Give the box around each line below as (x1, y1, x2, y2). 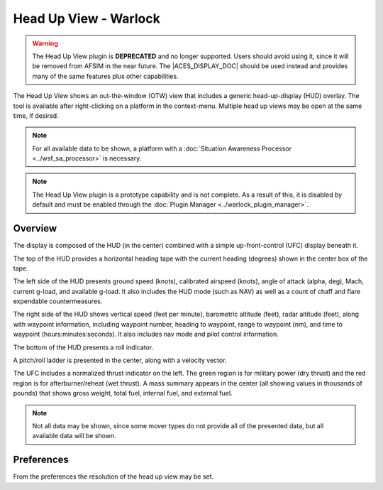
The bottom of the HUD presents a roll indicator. (13, 343, 154, 352)
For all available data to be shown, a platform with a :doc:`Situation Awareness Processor (32, 144, 292, 153)
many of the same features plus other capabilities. (32, 72, 179, 80)
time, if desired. (13, 111, 60, 120)
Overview (13, 222, 57, 234)
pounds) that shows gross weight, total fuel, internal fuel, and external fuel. (13, 389, 233, 398)
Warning (32, 39, 58, 48)
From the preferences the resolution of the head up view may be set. (13, 472, 214, 481)
